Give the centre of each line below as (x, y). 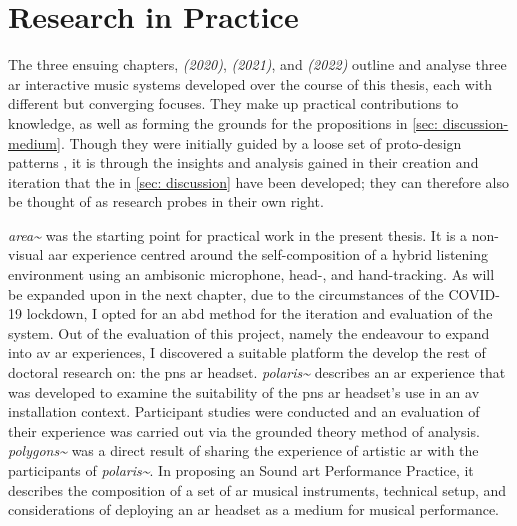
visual (26, 254)
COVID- (474, 293)
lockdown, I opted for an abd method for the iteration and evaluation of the (259, 313)
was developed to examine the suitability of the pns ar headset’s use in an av (244, 391)
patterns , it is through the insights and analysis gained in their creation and (243, 162)
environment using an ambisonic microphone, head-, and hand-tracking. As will (251, 274)
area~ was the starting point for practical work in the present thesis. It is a (238, 234)
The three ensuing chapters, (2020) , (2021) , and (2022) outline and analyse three (257, 64)
